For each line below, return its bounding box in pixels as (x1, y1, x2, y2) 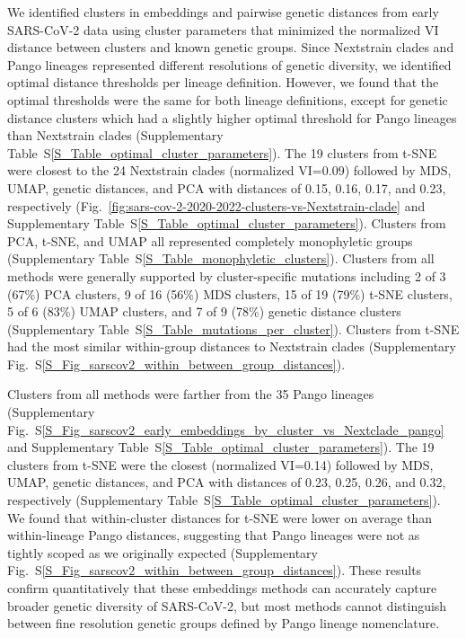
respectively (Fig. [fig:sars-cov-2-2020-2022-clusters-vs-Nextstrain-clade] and (7, 196, 426, 215)
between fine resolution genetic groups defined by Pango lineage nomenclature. (7, 614, 440, 633)
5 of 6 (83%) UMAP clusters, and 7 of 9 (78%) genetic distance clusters (7, 302, 401, 321)
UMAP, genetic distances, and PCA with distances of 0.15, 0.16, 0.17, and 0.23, (7, 178, 446, 197)
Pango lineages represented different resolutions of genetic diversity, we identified (7, 55, 452, 74)
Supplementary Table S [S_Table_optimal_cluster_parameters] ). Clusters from (7, 214, 446, 233)
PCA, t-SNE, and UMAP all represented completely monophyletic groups (7, 231, 413, 250)
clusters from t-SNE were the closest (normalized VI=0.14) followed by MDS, (7, 455, 434, 474)
